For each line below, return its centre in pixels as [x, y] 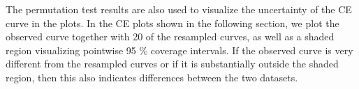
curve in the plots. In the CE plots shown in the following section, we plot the [173, 23]
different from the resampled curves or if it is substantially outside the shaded [172, 64]
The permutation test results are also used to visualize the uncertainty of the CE [179, 9]
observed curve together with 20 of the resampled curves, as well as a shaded [170, 37]
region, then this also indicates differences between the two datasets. [152, 77]
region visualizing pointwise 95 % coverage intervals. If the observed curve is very [179, 50]
